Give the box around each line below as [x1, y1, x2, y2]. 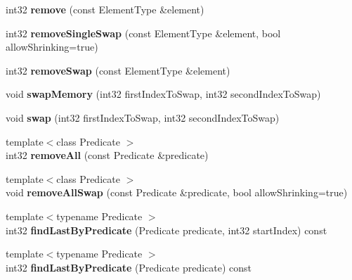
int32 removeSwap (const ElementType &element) [6, 63, 230, 77]
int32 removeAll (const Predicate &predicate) [6, 148, 209, 163]
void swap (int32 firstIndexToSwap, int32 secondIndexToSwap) [6, 110, 280, 125]
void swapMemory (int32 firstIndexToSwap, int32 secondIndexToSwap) [6, 87, 321, 101]
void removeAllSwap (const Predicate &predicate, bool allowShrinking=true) [6, 185, 348, 200]
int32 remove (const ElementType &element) [6, 2, 204, 16]
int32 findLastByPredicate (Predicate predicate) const [6, 260, 252, 274]
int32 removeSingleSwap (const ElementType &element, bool [6, 25, 281, 40]
